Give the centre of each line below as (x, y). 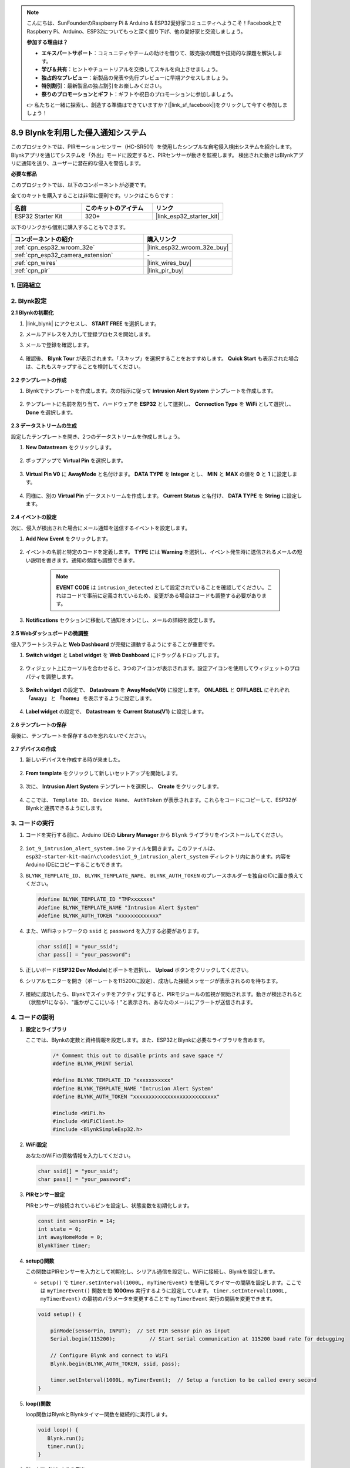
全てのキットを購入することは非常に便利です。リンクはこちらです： (93, 196)
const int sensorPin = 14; (77, 1221)
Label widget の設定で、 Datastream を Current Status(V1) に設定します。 (116, 711)
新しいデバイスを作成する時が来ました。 (74, 760)
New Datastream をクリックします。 (70, 447)
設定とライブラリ (46, 1029)
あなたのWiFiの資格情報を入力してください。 (80, 1155)
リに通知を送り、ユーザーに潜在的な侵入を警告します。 (77, 163)
